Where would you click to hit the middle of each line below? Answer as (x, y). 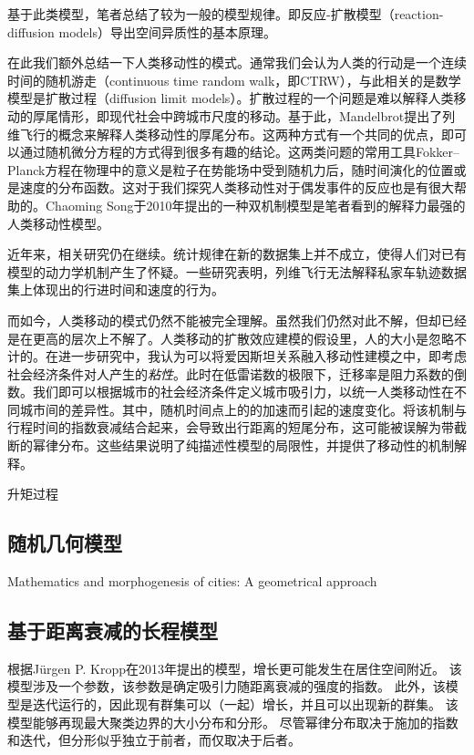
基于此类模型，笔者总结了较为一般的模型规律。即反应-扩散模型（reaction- (226, 14)
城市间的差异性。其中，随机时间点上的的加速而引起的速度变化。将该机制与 (243, 409)
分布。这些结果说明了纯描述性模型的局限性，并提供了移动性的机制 (256, 445)
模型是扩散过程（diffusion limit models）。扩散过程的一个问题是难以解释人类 (231, 98)
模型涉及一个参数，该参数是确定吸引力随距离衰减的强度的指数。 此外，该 (227, 686)
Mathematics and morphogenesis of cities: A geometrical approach (192, 581)
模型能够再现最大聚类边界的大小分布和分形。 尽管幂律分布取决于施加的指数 (233, 722)
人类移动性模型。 (58, 223)
